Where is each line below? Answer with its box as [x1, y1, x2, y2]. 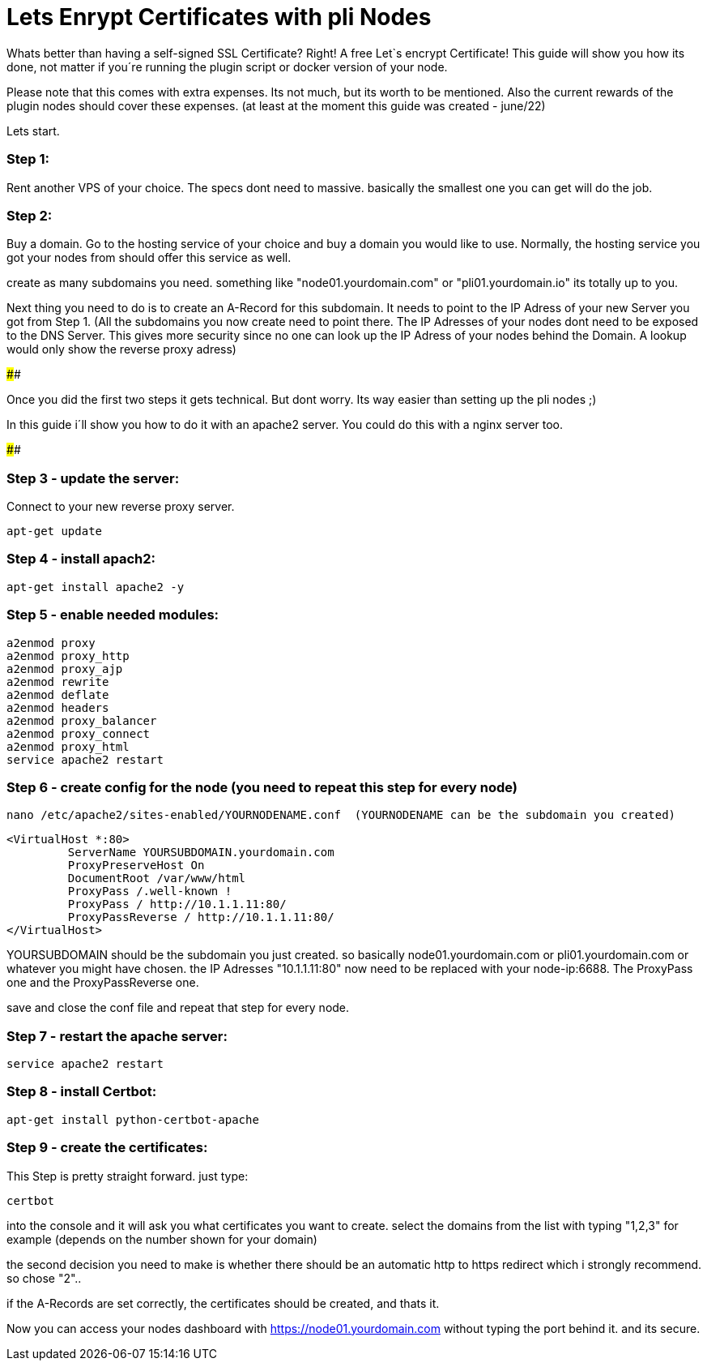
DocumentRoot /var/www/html [67, 872, 246, 885]
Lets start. [6, 123, 60, 138]
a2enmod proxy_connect [6, 726, 151, 740]
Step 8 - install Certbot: [6, 1083, 157, 1100]
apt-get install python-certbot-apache [6, 1112, 259, 1126]
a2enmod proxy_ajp [6, 662, 123, 675]
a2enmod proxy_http [6, 649, 130, 662]
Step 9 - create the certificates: [6, 1139, 208, 1156]
